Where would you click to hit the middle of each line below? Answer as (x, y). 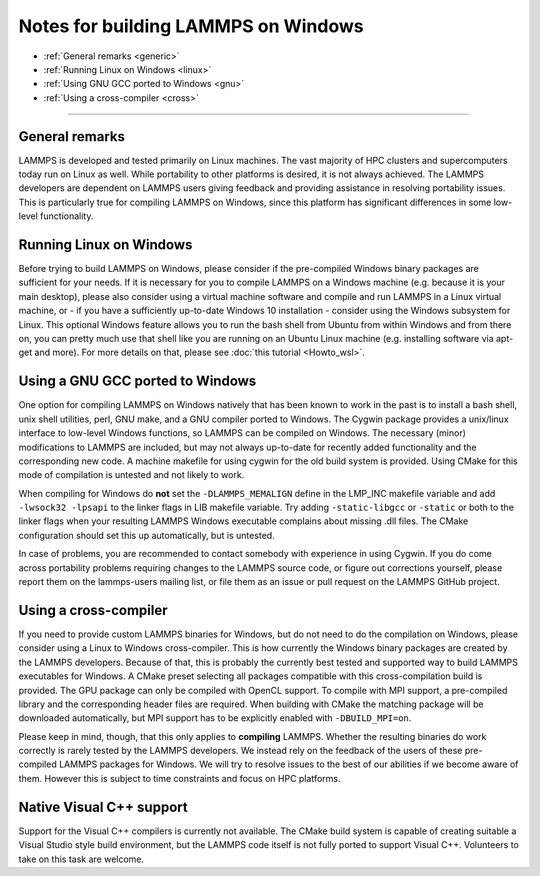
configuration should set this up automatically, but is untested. (146, 535)
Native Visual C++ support (103, 806)
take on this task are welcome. (81, 859)
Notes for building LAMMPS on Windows (191, 26)
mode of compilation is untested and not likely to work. (131, 475)
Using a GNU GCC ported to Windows (137, 381)
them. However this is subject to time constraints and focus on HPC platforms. (179, 778)
